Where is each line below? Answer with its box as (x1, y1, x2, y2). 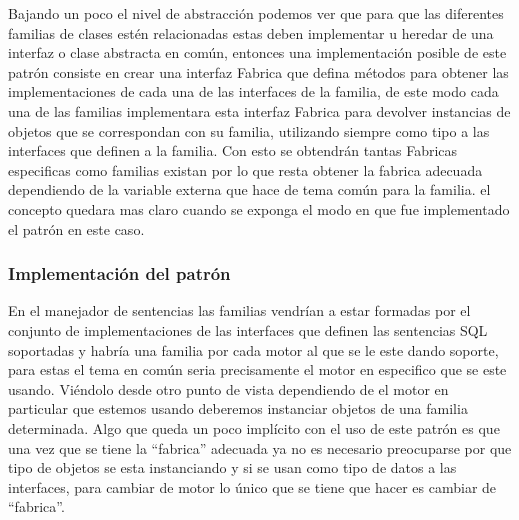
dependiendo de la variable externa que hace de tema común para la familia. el (8, 179, 491, 200)
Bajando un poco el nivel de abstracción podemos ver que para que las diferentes (8, 3, 504, 23)
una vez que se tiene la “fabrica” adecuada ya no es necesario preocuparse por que (8, 437, 512, 458)
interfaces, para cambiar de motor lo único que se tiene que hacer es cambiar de (8, 476, 497, 497)
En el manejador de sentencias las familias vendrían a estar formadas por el (8, 300, 471, 321)
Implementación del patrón (8, 261, 231, 286)
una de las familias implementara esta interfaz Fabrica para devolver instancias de (8, 100, 511, 121)
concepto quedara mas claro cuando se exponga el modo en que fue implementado (8, 198, 510, 219)
